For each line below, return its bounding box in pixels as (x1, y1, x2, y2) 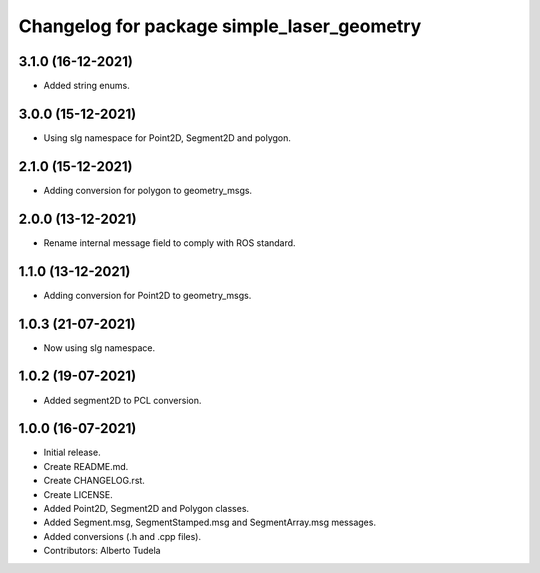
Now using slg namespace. (43, 341, 155, 354)
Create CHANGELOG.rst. (43, 475, 145, 487)
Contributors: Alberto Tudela (43, 545, 161, 557)
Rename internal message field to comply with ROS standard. (43, 236, 296, 249)
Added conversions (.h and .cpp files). (43, 530, 202, 542)
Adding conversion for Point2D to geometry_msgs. (43, 289, 252, 301)
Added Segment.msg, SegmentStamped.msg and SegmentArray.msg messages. (43, 516, 377, 529)
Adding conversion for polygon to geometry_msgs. (43, 184, 253, 196)
